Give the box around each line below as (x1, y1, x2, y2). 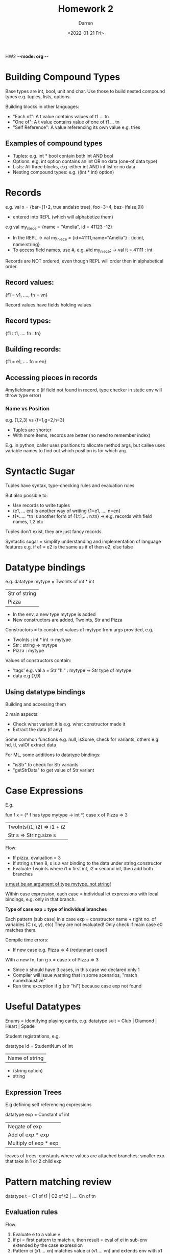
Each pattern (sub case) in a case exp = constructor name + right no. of (5, 916, 157, 922)
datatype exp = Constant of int (5, 1111, 70, 1117)
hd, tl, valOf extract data (5, 742, 56, 748)
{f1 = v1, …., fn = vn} (5, 292, 48, 298)
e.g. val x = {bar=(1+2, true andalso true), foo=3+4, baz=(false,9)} (5, 204, 144, 210)
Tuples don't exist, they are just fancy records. (5, 528, 103, 535)
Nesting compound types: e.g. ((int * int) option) (12, 169, 114, 175)
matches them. (5, 927, 37, 933)
